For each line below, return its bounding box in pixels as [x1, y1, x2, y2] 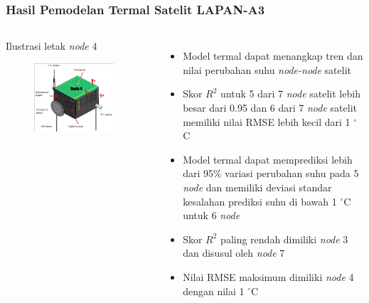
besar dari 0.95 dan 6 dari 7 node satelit [183, 100, 357, 115]
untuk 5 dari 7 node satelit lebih [220, 86, 360, 101]
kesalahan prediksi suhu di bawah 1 [183, 193, 337, 208]
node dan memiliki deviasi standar [183, 179, 332, 194]
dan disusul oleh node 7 [183, 245, 285, 260]
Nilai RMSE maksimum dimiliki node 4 [183, 269, 354, 284]
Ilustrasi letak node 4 [6, 38, 97, 53]
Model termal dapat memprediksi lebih [183, 151, 353, 166]
